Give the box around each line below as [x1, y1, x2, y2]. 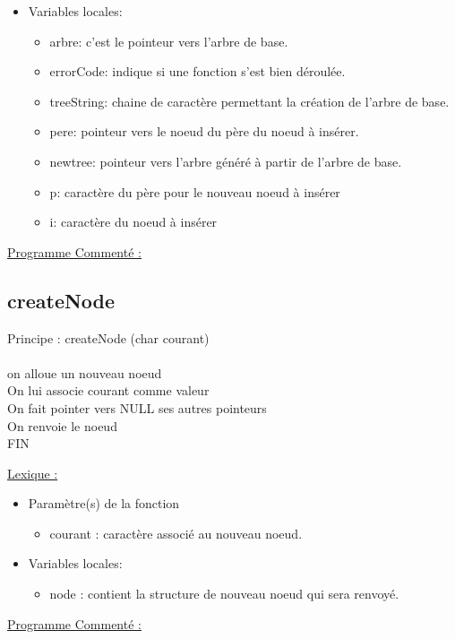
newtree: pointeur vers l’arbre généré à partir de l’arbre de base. [49, 151, 402, 170]
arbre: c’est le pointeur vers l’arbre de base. [49, 31, 288, 50]
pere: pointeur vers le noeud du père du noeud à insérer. [49, 122, 359, 141]
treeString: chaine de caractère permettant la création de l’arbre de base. [49, 91, 450, 110]
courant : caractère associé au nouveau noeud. [49, 523, 303, 542]
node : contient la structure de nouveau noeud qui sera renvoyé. [49, 584, 399, 603]
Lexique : [7, 463, 58, 482]
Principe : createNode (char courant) [7, 328, 210, 347]
